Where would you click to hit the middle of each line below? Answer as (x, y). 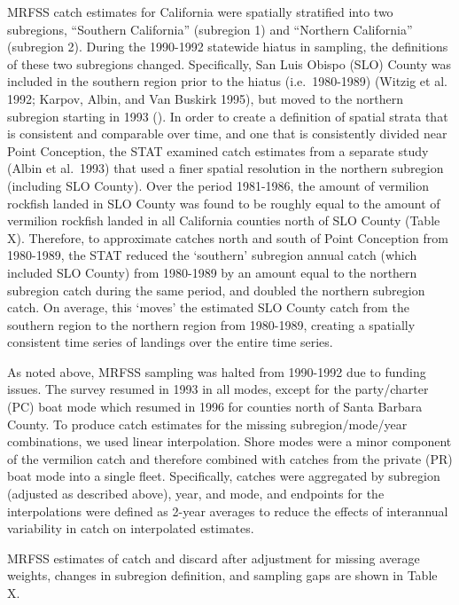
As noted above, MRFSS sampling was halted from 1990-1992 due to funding (217, 371)
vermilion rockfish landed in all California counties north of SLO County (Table (224, 220)
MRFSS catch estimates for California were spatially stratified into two (200, 12)
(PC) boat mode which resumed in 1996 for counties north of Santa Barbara (215, 407)
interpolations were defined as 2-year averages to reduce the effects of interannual (228, 511)
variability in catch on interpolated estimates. (131, 528)
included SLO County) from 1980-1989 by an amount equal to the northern (212, 272)
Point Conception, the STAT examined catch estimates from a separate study (218, 150)
